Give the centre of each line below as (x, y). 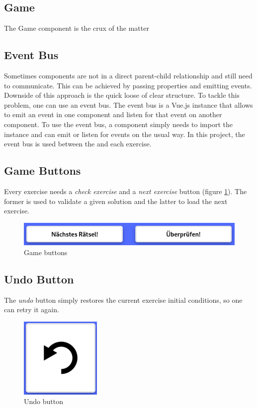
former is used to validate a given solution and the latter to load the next (116, 201)
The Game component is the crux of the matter (77, 28)
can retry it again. (32, 309)
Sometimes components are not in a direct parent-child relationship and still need (128, 75)
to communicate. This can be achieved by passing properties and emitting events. (128, 85)
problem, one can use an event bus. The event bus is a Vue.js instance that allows (128, 104)
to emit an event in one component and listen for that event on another (113, 114)
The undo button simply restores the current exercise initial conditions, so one (123, 300)
